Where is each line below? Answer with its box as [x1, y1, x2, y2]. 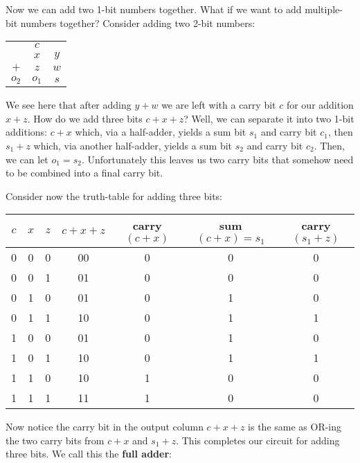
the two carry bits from [6, 433, 105, 447]
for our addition [286, 98, 354, 112]
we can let [6, 152, 48, 166]
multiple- [305, 2, 343, 16]
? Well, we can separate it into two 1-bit [183, 111, 354, 125]
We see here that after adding [6, 98, 132, 112]
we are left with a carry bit [161, 98, 276, 112]
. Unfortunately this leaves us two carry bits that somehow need [81, 152, 354, 166]
